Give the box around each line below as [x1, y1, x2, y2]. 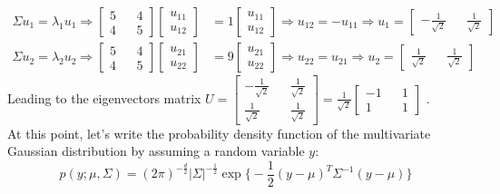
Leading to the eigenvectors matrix [7, 88, 201, 107]
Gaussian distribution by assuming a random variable [7, 141, 305, 160]
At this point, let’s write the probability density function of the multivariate [7, 123, 431, 142]
